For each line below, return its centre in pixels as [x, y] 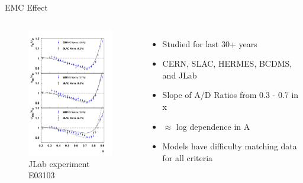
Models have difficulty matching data [230, 146]
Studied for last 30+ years [210, 43]
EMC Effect [26, 7]
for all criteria [188, 157]
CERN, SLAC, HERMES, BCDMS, [227, 63]
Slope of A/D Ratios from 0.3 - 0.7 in [231, 95]
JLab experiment [59, 163]
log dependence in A [213, 126]
